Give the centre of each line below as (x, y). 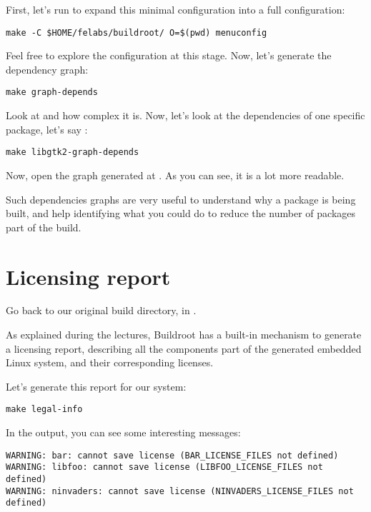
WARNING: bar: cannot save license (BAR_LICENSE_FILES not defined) (172, 455)
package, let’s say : (47, 129)
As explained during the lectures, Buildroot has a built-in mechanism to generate (184, 335)
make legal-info (44, 410)
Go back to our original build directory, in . (101, 310)
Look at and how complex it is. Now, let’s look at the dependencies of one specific (185, 115)
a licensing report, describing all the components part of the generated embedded (184, 348)
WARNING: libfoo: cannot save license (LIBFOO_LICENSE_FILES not (164, 467)
